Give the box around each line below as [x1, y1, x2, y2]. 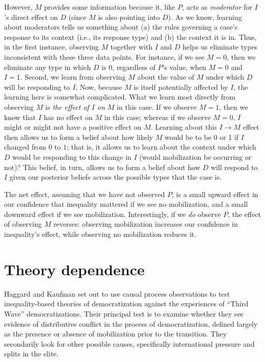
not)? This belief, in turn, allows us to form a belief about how [4, 161, 200, 172]
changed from [4, 141, 46, 152]
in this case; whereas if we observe [104, 111, 211, 122]
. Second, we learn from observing [20, 71, 126, 82]
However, [4, 2, 33, 12]
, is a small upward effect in [172, 188, 258, 199]
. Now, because [75, 81, 122, 92]
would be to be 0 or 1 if [165, 131, 238, 142]
